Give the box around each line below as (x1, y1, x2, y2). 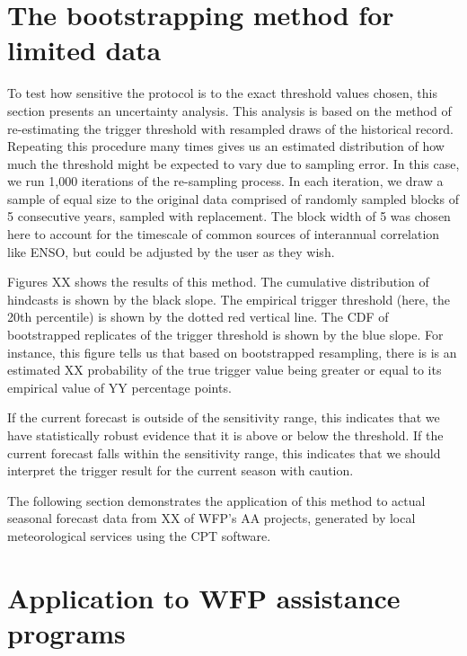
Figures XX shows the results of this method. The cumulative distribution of (7, 272, 429, 291)
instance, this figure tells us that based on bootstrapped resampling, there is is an (7, 342, 457, 361)
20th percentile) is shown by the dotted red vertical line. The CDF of (7, 307, 389, 326)
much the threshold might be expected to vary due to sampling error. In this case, (7, 154, 460, 173)
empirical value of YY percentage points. (7, 377, 232, 396)
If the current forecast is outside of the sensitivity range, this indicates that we (7, 408, 440, 427)
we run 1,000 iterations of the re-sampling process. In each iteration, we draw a (7, 172, 444, 191)
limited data (7, 31, 162, 68)
